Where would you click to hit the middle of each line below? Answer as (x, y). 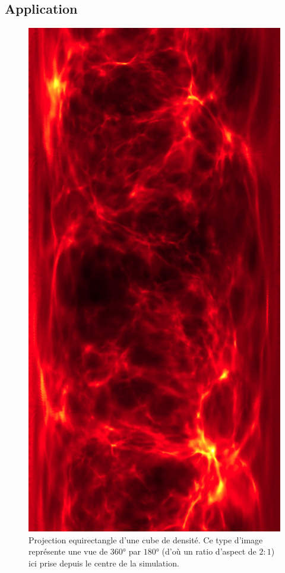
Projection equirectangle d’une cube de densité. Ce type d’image (146, 539)
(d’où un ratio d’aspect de (209, 551)
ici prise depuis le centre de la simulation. (104, 563)
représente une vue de (68, 551)
